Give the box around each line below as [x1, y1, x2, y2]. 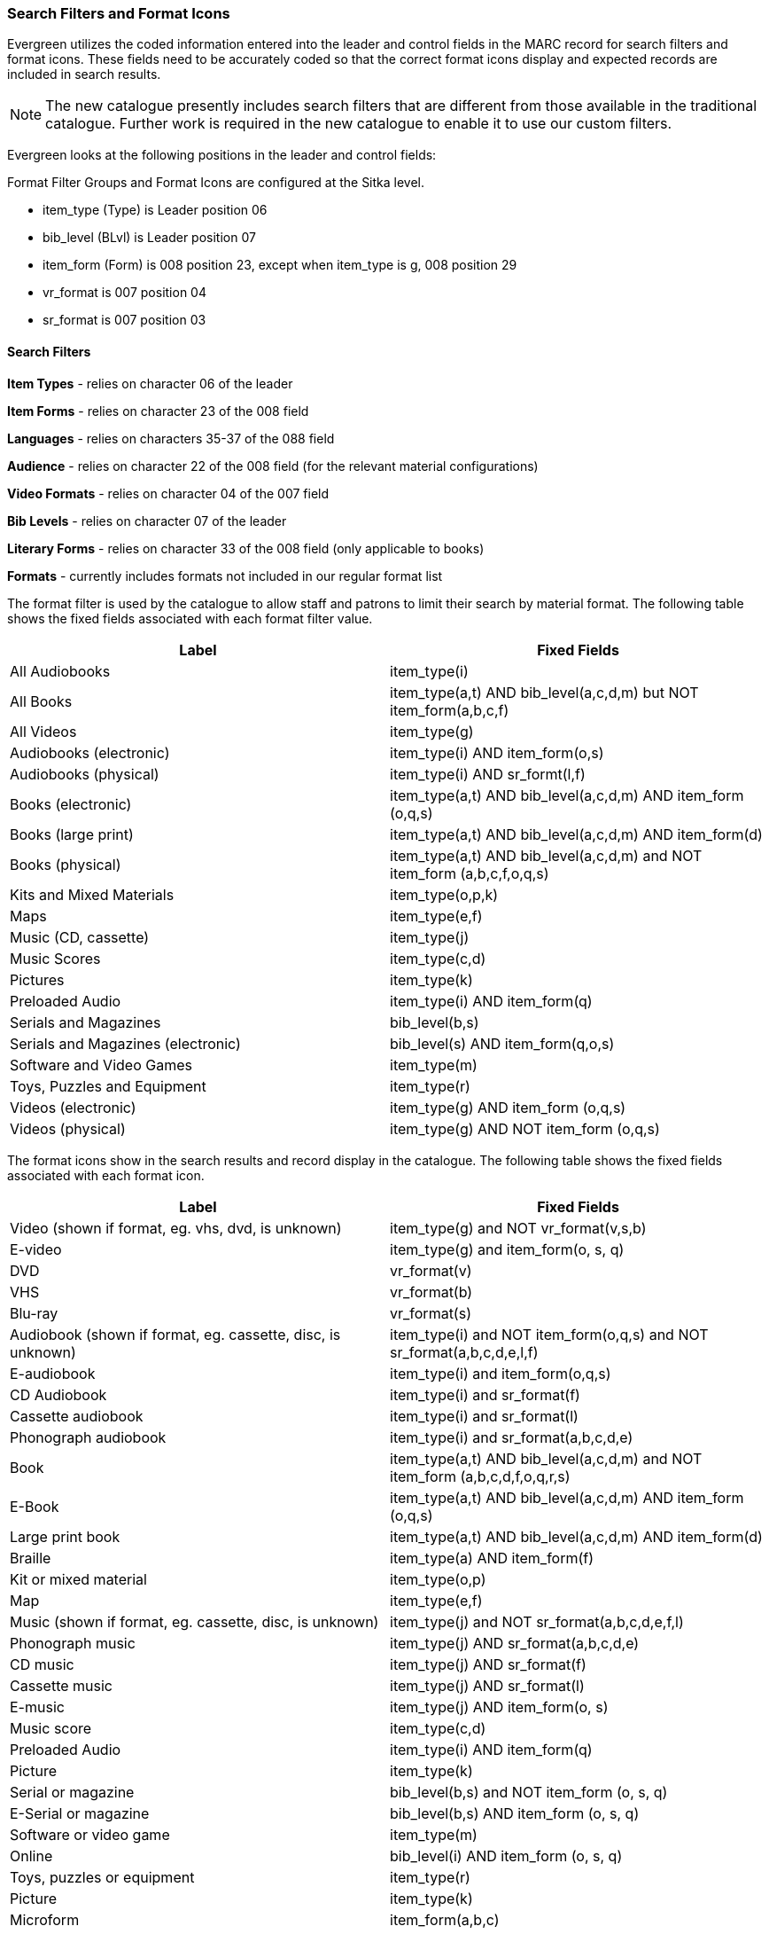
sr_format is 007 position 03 [43, 312, 206, 328]
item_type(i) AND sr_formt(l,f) [390, 764, 586, 783]
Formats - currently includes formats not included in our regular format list [7, 568, 443, 583]
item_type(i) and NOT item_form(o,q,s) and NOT [390, 1325, 709, 1343]
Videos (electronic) [10, 1098, 136, 1116]
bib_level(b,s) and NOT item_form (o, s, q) [390, 1782, 668, 1801]
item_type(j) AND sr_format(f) [390, 1655, 586, 1673]
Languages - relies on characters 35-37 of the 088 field [7, 430, 335, 446]
